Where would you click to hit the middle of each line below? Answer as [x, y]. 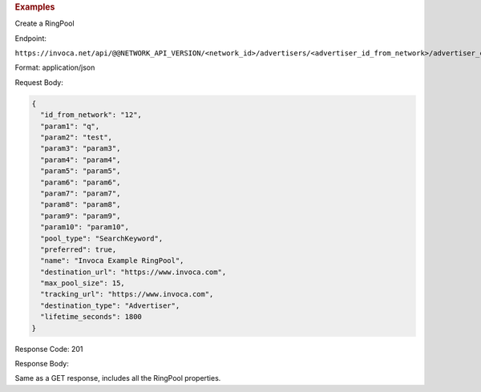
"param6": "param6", [81, 182]
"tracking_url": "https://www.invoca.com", [127, 294]
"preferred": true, [79, 249]
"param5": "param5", [81, 171]
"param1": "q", [70, 126]
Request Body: [39, 82]
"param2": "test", [76, 137]
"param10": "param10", [85, 227]
